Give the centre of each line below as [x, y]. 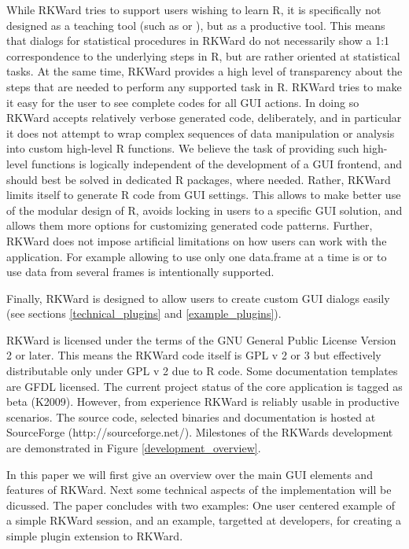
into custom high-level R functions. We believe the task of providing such [183, 148]
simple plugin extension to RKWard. [95, 536]
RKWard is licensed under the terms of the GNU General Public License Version [201, 339]
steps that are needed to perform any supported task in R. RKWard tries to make [204, 86]
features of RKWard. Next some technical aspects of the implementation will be [199, 490]
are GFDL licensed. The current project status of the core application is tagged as [204, 386]
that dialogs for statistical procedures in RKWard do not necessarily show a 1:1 [198, 41]
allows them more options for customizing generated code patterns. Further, [190, 225]
